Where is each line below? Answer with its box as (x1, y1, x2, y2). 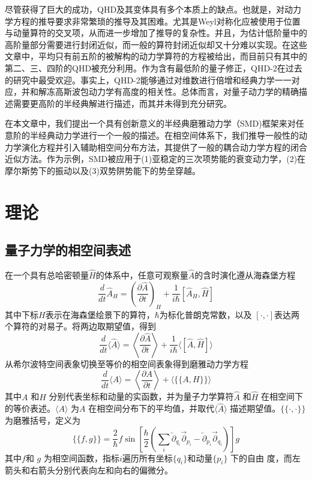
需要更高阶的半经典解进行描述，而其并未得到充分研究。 (13, 97, 232, 109)
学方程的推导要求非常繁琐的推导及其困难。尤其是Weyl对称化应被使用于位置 (5, 14, 301, 27)
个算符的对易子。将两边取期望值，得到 (5, 320, 156, 332)
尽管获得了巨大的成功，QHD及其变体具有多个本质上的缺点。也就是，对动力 (5, 3, 302, 15)
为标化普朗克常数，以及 (159, 308, 252, 320)
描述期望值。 (230, 402, 281, 415)
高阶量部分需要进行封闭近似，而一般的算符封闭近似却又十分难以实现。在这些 (5, 38, 307, 50)
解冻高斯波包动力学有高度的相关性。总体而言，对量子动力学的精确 (38, 85, 299, 98)
